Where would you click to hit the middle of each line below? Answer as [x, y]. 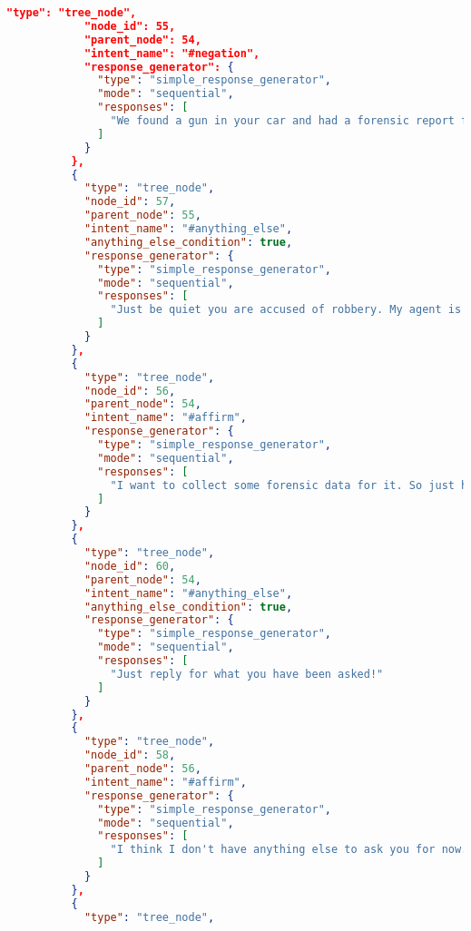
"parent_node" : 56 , [142, 769]
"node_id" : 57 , [130, 202]
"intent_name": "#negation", [172, 53]
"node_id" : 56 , [130, 391]
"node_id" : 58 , [130, 755]
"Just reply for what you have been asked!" [247, 674]
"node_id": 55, [130, 26]
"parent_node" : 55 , [142, 216]
